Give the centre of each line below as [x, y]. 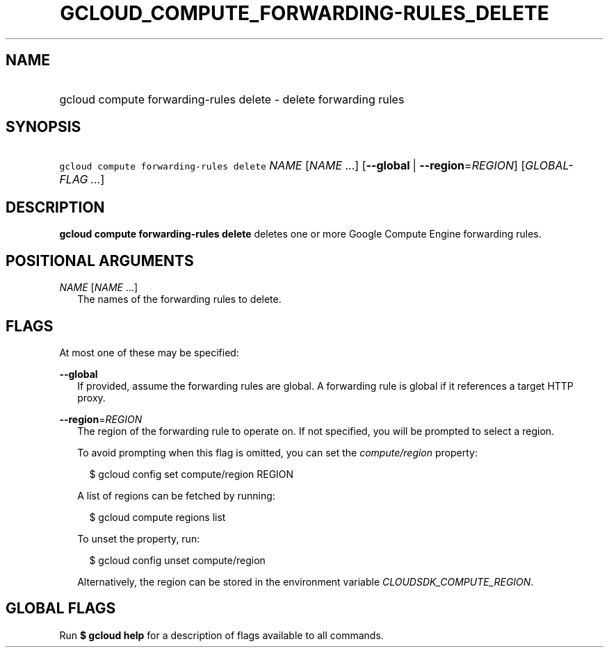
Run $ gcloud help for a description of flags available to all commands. [221, 635]
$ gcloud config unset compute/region [177, 560]
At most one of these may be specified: [149, 352]
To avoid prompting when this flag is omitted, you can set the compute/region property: [277, 452]
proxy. [91, 397]
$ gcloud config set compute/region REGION [192, 474]
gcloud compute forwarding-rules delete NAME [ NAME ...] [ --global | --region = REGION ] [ [292, 166]
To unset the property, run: [139, 538]
